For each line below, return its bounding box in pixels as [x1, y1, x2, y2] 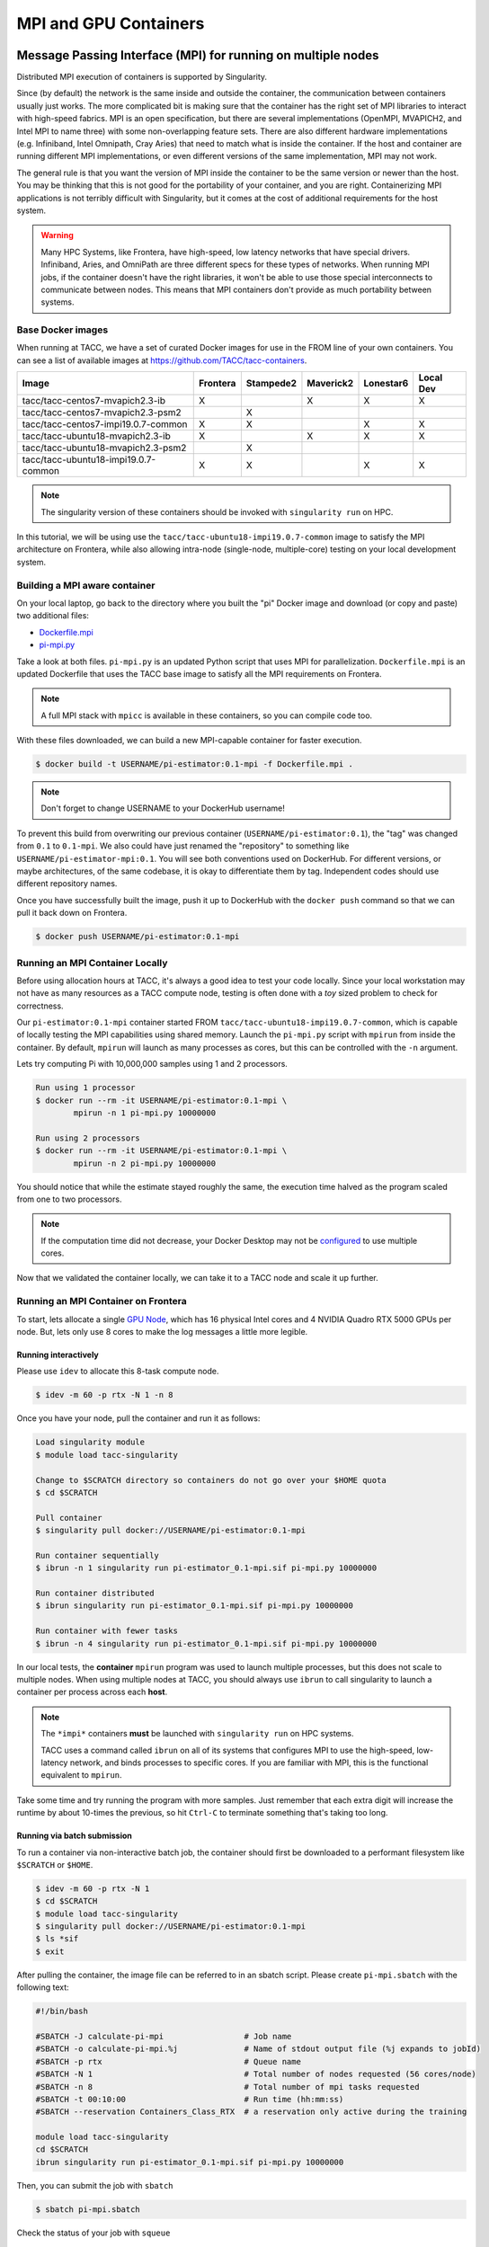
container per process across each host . [16, 1686, 168, 1698]
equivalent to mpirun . [40, 1770, 122, 1781]
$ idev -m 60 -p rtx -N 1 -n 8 [35, 1390, 174, 1400]
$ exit [35, 1946, 65, 1957]
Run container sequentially [35, 1550, 159, 1560]
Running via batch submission [16, 1830, 132, 1842]
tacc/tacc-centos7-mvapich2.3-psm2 [22, 406, 182, 419]
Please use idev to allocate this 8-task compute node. [16, 1366, 219, 1377]
